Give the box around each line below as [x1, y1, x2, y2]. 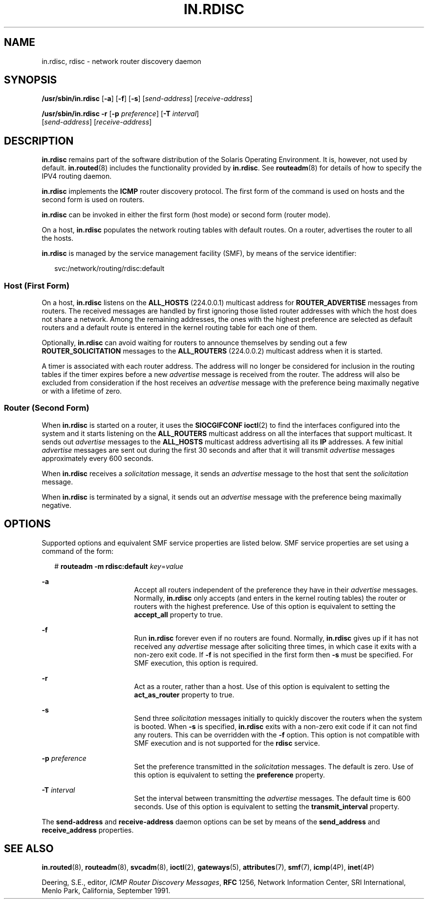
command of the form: [42, 546, 114, 555]
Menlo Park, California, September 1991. [42, 886, 171, 895]
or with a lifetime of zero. [42, 387, 122, 396]
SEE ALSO [4, 842, 54, 855]
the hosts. [42, 234, 74, 243]
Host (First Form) [4, 280, 70, 291]
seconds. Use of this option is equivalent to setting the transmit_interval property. [134, 802, 400, 811]
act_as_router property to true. [134, 690, 235, 699]
